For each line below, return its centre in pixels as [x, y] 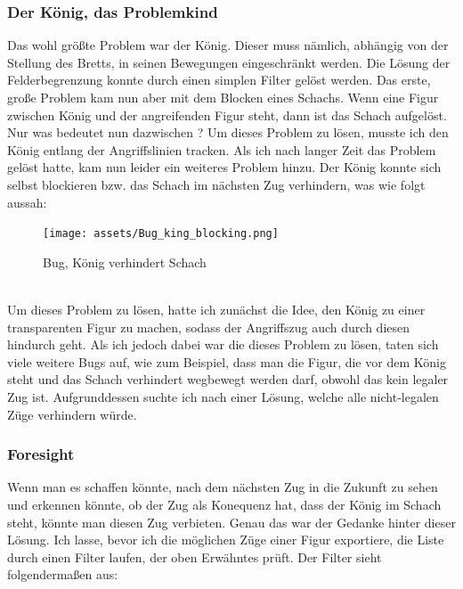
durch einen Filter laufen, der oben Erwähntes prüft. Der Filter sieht [195, 556]
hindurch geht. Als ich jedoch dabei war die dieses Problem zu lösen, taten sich [223, 344]
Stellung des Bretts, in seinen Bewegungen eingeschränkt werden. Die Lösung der [229, 62]
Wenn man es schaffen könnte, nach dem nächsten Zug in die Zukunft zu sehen [223, 487]
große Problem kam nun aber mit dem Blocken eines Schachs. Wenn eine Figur [223, 97]
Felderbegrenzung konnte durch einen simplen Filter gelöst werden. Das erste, [219, 80]
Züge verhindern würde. [72, 414]
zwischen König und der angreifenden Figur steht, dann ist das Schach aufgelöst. [227, 115]
